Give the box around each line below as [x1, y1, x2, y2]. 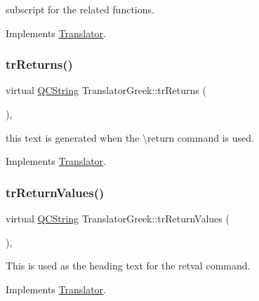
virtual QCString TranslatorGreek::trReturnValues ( [6, 211, 230, 225]
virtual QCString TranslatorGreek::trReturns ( [6, 83, 206, 98]
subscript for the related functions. [6, 2, 154, 16]
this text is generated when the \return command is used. [6, 130, 254, 145]
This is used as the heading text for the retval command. [6, 258, 251, 273]
